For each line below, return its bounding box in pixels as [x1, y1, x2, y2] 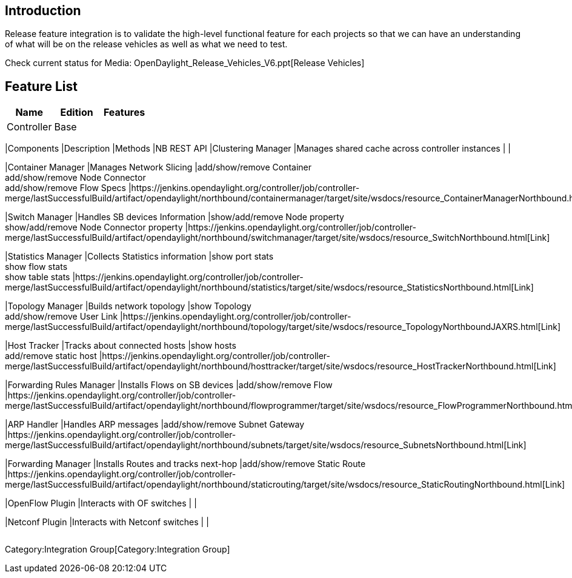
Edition [60, 106, 93, 119]
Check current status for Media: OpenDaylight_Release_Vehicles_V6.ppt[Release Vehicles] [5, 58, 365, 69]
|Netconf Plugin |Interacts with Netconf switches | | [5, 517, 209, 528]
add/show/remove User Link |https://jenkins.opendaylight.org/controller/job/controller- [5, 311, 351, 322]
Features [103, 106, 145, 119]
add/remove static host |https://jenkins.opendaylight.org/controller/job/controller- [5, 351, 331, 361]
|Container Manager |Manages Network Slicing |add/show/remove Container [5, 162, 312, 173]
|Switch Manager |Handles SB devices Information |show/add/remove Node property [5, 212, 344, 223]
